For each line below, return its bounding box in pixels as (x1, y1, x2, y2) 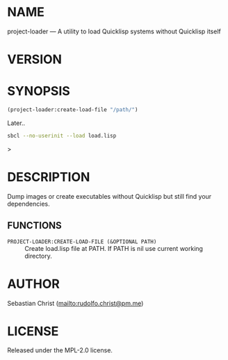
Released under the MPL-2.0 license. (7, 346, 113, 354)
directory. (24, 252, 52, 260)
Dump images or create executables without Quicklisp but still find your (7, 192, 212, 200)
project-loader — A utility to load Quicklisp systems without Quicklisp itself (7, 27, 221, 35)
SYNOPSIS (7, 83, 71, 99)
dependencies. (7, 199, 50, 208)
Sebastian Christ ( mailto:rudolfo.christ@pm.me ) (7, 299, 144, 307)
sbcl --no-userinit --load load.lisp (7, 132, 117, 139)
